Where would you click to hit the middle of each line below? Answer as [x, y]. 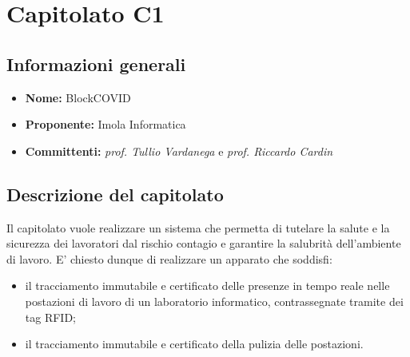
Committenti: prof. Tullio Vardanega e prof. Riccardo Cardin [179, 151]
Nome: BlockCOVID [78, 97]
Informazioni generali [96, 63]
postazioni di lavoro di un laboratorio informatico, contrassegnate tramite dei [214, 301]
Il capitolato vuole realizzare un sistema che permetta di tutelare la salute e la [198, 227]
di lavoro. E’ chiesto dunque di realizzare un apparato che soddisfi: [169, 258]
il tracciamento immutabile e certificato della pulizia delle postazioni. [194, 344]
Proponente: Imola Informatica [105, 124]
